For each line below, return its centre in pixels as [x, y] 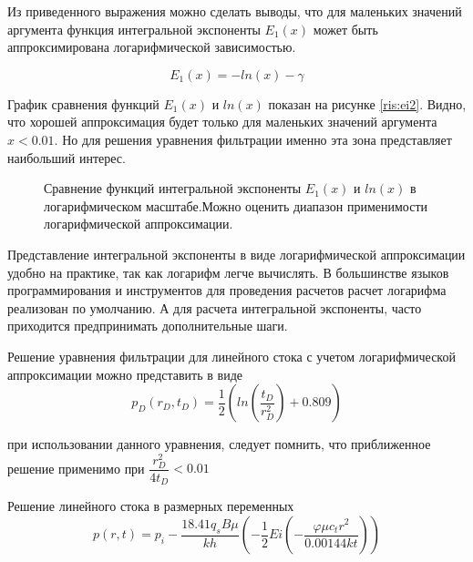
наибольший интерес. [67, 157]
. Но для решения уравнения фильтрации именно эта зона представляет [253, 139]
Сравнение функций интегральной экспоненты [173, 188]
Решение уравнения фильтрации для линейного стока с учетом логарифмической [231, 356]
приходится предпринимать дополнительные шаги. [148, 326]
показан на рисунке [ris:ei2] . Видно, [367, 103]
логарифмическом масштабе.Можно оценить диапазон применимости [236, 205]
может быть [345, 29]
